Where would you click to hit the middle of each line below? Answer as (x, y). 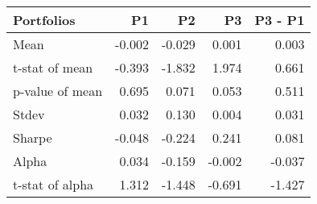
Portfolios (44, 20)
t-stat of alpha (54, 184)
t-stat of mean (53, 67)
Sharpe (33, 137)
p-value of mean (58, 91)
